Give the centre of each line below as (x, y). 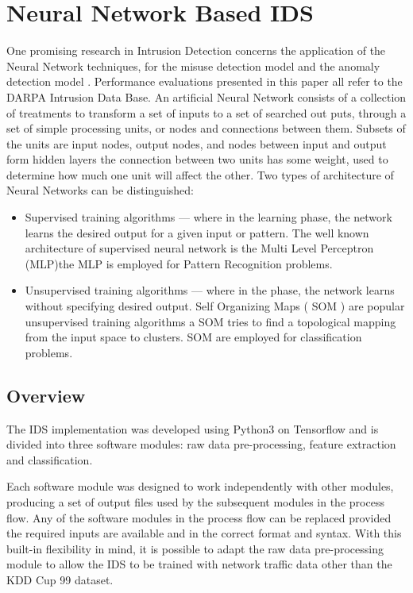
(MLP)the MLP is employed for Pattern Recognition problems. (179, 263)
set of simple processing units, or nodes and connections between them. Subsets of (206, 128)
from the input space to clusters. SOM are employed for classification (193, 337)
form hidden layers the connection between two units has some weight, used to (197, 159)
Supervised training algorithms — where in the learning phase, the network (208, 217)
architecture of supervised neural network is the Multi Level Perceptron (199, 248)
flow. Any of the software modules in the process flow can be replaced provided (199, 517)
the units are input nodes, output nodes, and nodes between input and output (197, 143)
